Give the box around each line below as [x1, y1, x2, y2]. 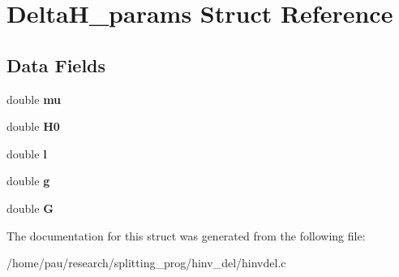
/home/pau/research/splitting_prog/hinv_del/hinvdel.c [6, 254, 286, 271]
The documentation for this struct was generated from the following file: [6, 227, 366, 244]
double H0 [6, 118, 60, 135]
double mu [6, 90, 62, 107]
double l [6, 145, 47, 162]
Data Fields [6, 52, 106, 77]
